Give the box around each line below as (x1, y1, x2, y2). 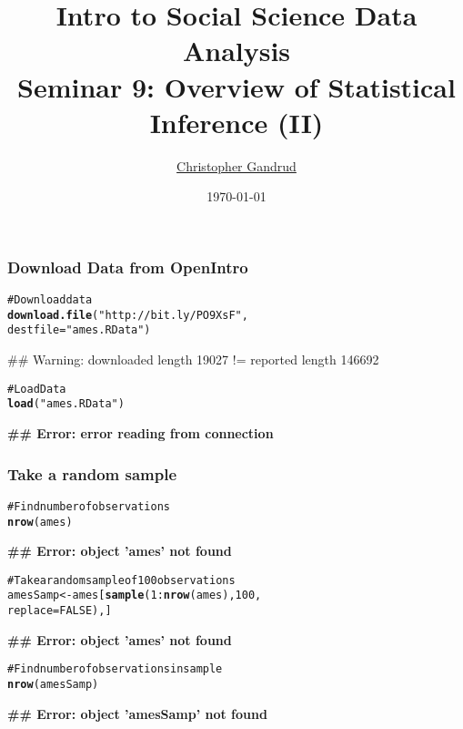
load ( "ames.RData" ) (7, 397, 125, 411)
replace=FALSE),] (7, 604, 112, 618)
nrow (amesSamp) (7, 677, 99, 691)
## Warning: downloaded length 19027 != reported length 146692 (7, 350, 379, 369)
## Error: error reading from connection (7, 424, 274, 443)
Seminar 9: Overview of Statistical (17, 67, 456, 105)
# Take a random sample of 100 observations (7, 573, 236, 587)
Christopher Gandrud (176, 156, 297, 175)
